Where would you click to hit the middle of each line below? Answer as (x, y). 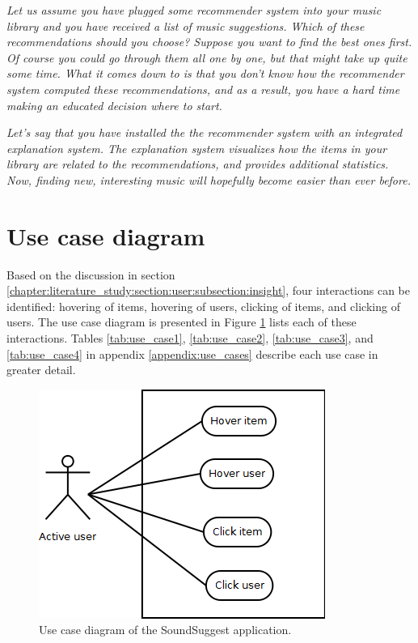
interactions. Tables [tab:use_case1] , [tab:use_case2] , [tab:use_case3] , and (190, 338)
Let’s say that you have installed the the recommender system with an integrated (205, 132)
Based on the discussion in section (91, 274)
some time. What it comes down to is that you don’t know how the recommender (205, 73)
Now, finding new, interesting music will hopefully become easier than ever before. (209, 179)
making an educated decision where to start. (114, 105)
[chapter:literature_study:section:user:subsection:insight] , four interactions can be (209, 290)
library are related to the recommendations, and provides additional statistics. (198, 164)
